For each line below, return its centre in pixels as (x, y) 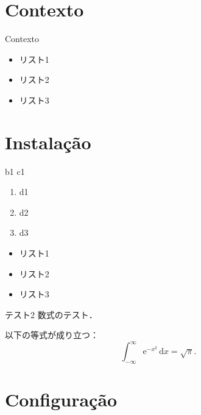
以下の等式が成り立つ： (52, 335)
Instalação (48, 142)
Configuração (61, 399)
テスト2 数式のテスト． (51, 314)
